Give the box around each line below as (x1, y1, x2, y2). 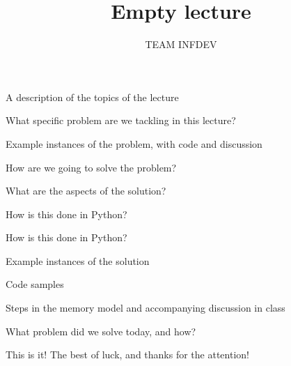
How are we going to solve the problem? (6, 160, 177, 174)
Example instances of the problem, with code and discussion (6, 136, 262, 151)
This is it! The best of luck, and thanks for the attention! (6, 347, 249, 362)
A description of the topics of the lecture (6, 89, 179, 104)
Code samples (6, 277, 64, 291)
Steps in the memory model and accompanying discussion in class (6, 300, 285, 315)
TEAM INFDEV (145, 37, 217, 52)
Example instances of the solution (6, 253, 150, 268)
